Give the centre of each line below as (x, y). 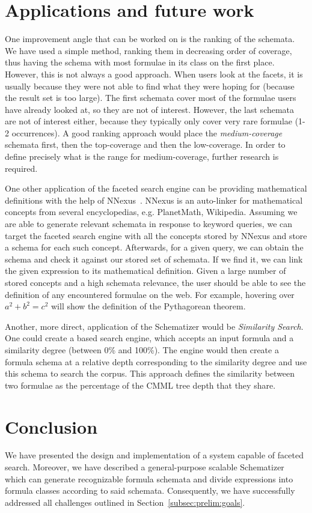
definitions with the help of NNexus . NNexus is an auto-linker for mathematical (154, 200)
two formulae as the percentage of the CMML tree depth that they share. (140, 385)
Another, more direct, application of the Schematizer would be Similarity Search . (154, 326)
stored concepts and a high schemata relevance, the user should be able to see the (155, 282)
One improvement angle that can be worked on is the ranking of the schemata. (150, 39)
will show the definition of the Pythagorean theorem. (148, 306)
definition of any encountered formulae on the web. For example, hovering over (150, 294)
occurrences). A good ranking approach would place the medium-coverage (147, 132)
